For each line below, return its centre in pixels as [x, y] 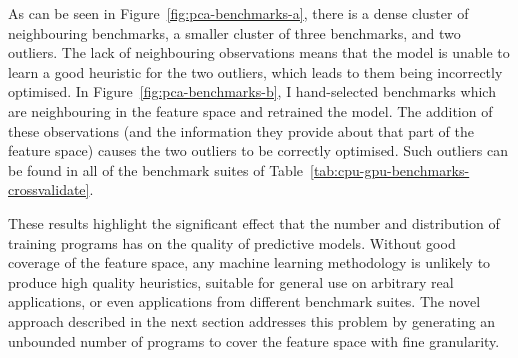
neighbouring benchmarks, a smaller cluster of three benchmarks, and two [234, 32]
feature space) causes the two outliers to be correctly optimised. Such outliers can [258, 150]
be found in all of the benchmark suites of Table [155, 169]
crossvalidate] [49, 189]
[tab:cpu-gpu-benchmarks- [390, 169]
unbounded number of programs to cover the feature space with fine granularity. [254, 340]
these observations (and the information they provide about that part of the [241, 130]
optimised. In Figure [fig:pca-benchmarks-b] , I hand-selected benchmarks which [252, 91]
